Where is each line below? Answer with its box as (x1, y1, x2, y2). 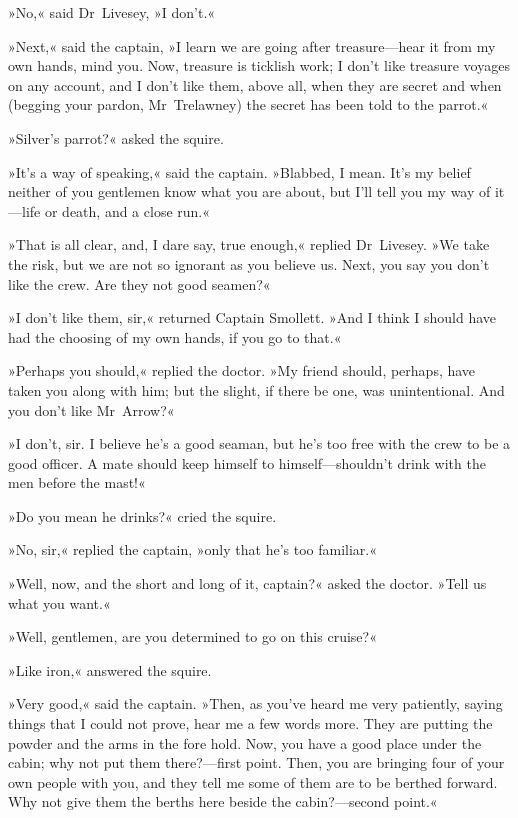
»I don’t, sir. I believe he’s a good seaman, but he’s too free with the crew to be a (8, 433, 511, 454)
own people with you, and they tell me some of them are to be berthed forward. (8, 771, 498, 792)
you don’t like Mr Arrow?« (8, 399, 175, 420)
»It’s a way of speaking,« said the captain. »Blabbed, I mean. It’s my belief (8, 161, 471, 182)
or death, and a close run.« (44, 200, 211, 221)
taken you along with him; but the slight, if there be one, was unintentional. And (8, 379, 505, 400)
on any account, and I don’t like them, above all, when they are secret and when (8, 74, 502, 95)
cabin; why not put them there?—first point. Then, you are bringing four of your (8, 752, 505, 773)
